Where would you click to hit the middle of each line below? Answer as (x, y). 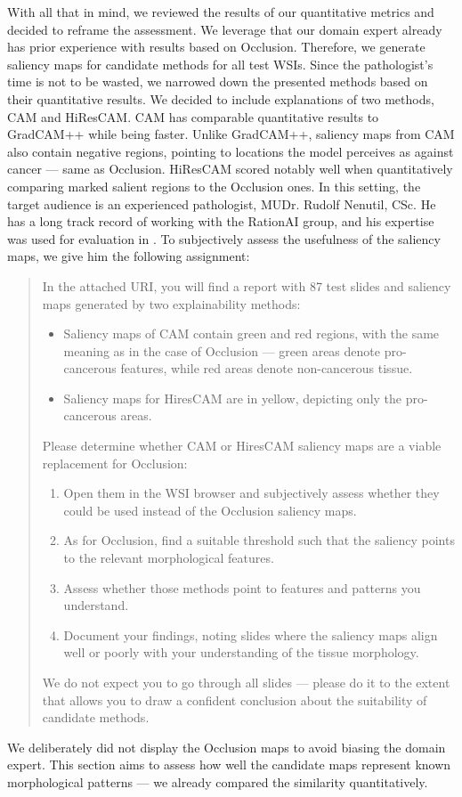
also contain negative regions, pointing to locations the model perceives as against (231, 151)
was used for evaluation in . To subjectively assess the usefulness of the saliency (224, 238)
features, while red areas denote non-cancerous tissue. (267, 368)
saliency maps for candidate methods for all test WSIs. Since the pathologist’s (220, 64)
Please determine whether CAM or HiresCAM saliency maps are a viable (242, 446)
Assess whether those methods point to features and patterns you (242, 587)
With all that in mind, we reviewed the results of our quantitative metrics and (221, 12)
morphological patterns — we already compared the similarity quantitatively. (218, 781)
